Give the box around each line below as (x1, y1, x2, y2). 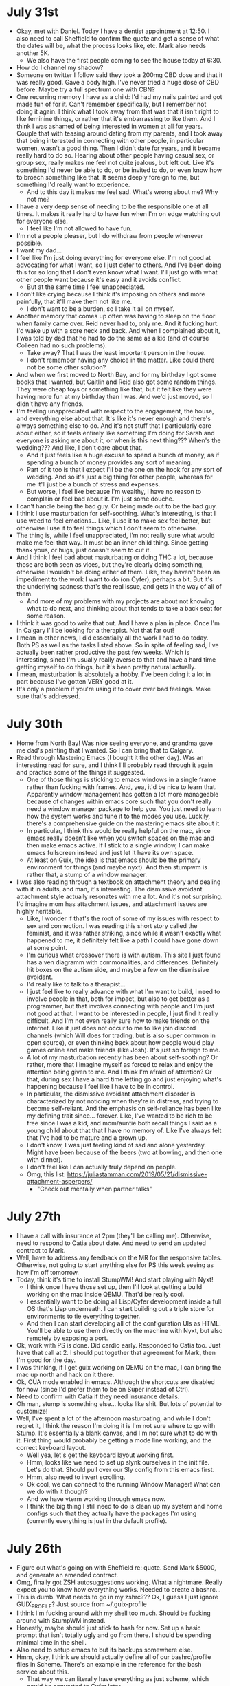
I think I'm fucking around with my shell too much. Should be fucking (16, 1609, 211, 1617)
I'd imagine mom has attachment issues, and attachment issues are (16, 899, 207, 908)
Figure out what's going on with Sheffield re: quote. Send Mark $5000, (16, 1563, 217, 1572)
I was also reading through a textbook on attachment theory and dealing (16, 878, 221, 886)
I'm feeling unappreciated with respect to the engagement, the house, (16, 407, 214, 415)
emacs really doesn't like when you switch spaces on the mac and (26, 834, 214, 842)
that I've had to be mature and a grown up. (26, 1133, 148, 1142)
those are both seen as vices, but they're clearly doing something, (16, 560, 204, 568)
